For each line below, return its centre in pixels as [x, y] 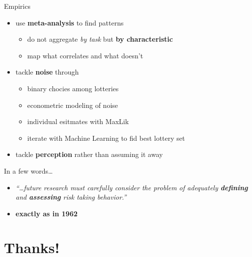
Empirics [17, 6]
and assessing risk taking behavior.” [71, 197]
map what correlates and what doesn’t [85, 55]
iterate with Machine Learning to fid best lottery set [106, 138]
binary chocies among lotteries [73, 88]
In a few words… [28, 170]
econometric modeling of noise [73, 105]
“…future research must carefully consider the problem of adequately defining [132, 187]
